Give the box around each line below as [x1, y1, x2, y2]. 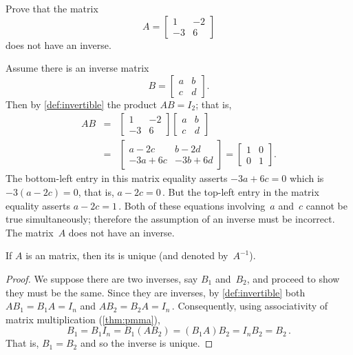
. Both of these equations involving [118, 198, 266, 212]
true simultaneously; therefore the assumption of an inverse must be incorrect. [6, 212, 335, 226]
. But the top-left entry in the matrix [162, 185, 319, 199]
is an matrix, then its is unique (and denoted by [25, 248, 228, 263]
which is [289, 171, 324, 185]
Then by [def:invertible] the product [6, 97, 157, 111]
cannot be [306, 198, 347, 212]
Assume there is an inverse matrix [6, 61, 149, 75]
